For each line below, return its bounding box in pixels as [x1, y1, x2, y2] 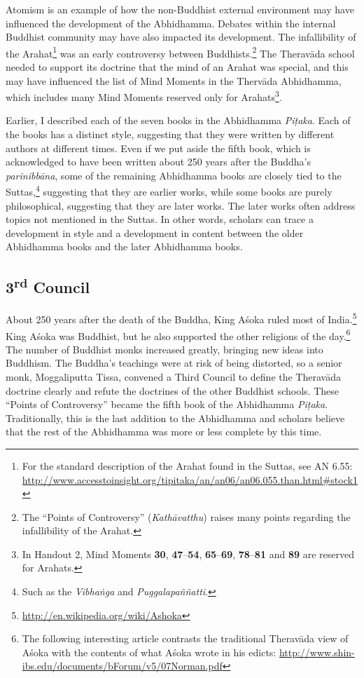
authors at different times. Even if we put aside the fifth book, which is [6, 140, 311, 155]
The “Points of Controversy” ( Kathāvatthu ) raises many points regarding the [22, 509, 351, 524]
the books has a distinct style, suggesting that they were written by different [6, 127, 335, 142]
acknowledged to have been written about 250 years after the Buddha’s [6, 154, 311, 169]
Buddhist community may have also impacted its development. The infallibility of [6, 29, 356, 44]
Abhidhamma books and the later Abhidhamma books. [6, 239, 243, 254]
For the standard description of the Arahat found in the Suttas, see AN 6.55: [22, 458, 353, 473]
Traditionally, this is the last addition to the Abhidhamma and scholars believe [6, 410, 345, 425]
